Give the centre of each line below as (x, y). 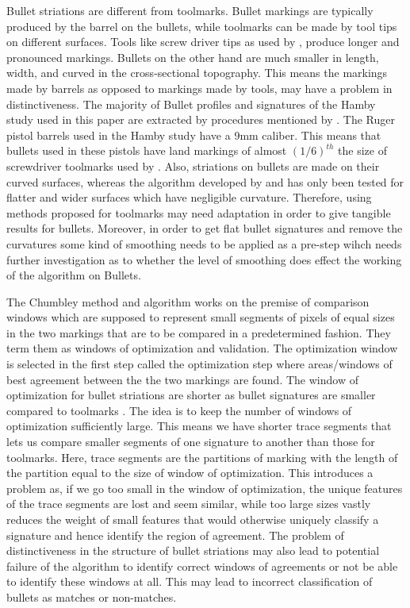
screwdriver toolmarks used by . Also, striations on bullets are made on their (193, 165)
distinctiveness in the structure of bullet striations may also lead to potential (193, 550)
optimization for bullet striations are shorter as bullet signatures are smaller (191, 395)
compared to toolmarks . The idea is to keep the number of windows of (179, 410)
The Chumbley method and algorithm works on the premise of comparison (188, 301)
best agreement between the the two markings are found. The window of (182, 379)
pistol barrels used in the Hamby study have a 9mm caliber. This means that (194, 135)
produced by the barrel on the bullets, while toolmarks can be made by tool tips (202, 26)
